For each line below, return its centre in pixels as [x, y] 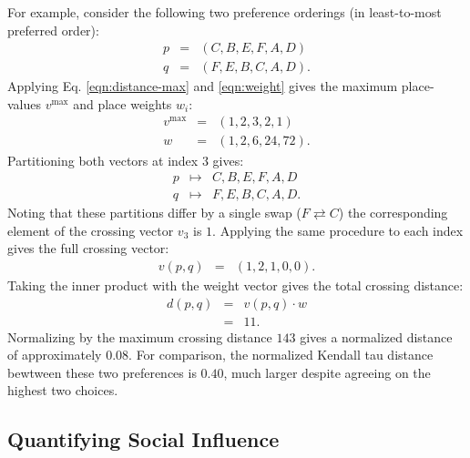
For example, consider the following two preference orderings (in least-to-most [225, 12]
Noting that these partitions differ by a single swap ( [154, 213]
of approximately [55, 355]
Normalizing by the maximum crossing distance [140, 336]
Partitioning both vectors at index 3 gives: [126, 160]
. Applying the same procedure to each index [338, 230]
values [25, 103]
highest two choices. [63, 390]
